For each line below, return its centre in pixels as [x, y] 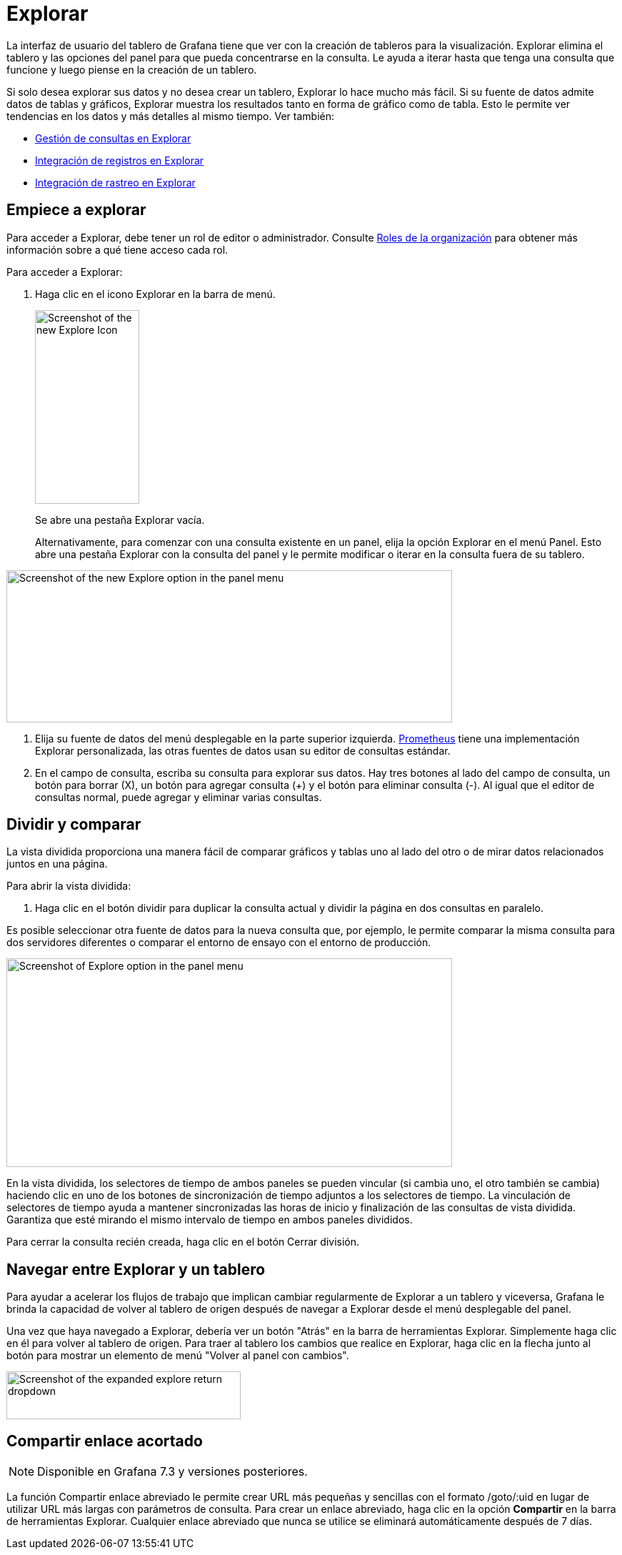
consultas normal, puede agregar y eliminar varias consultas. [179, 797]
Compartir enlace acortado [105, 1441]
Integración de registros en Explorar [120, 160]
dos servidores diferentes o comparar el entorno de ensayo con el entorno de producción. [219, 943]
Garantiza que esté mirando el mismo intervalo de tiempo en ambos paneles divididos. [210, 1220]
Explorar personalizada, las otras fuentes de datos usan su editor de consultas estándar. [243, 750]
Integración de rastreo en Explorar [115, 182]
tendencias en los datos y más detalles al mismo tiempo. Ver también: [170, 116]
